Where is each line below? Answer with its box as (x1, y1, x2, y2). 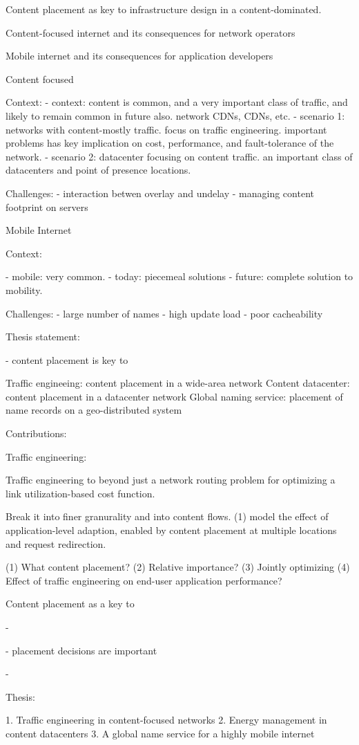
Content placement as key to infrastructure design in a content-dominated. (6, 2, 322, 16)
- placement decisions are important (6, 643, 157, 657)
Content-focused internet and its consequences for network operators (6, 25, 295, 39)
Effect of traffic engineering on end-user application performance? (6, 573, 282, 587)
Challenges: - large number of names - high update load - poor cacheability (6, 306, 323, 320)
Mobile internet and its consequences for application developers (6, 48, 273, 63)
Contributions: (6, 426, 67, 441)
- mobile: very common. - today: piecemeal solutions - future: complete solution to (6, 269, 353, 284)
